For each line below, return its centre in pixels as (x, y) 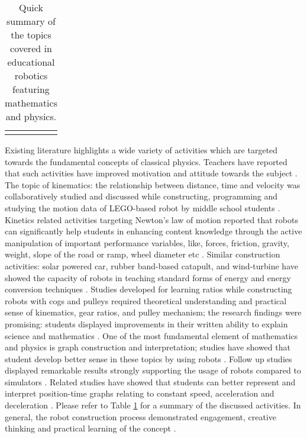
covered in (31, 48)
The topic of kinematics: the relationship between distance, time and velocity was (153, 184)
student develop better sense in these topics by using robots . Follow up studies (148, 358)
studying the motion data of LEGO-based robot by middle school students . (143, 207)
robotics (31, 75)
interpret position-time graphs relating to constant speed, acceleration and (140, 393)
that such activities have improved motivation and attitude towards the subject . (151, 173)
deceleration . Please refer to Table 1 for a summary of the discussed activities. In (153, 405)
